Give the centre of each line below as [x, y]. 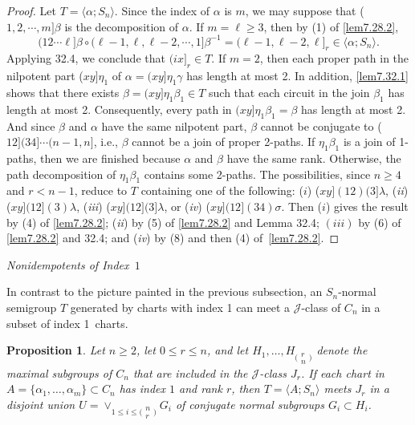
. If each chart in [342, 372]
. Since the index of [162, 10]
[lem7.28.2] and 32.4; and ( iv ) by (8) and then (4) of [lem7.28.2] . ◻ [173, 238]
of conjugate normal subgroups [250, 405]
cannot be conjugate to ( [321, 125]
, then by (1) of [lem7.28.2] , [331, 26]
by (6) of [380, 222]
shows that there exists [63, 93]
